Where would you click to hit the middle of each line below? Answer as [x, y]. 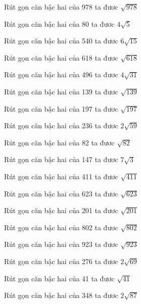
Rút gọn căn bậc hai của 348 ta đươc [61, 295]
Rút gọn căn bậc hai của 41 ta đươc [59, 278]
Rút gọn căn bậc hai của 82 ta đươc [59, 142]
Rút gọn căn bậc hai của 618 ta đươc [61, 57]
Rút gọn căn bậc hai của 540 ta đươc [61, 41]
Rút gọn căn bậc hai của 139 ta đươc [61, 91]
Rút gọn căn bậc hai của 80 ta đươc [59, 23]
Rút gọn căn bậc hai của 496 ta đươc [61, 74]
